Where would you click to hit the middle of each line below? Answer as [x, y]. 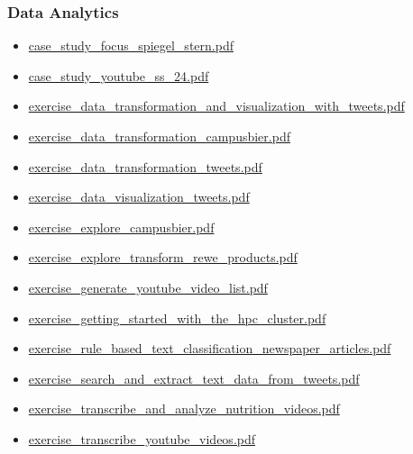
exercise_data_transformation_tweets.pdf [145, 166]
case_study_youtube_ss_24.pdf [119, 75]
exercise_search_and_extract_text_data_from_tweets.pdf [194, 378]
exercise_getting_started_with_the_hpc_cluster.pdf [177, 318]
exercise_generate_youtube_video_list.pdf [148, 287]
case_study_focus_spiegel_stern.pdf [131, 45]
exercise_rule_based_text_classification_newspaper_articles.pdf [210, 348]
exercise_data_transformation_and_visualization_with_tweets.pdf [216, 106]
